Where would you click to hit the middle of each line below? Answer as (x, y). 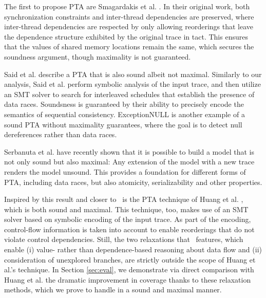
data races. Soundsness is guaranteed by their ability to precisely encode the (124, 104)
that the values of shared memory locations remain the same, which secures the (129, 46)
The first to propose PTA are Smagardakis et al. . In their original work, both (127, 6)
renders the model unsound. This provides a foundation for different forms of (125, 171)
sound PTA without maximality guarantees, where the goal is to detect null (123, 124)
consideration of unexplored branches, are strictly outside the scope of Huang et (130, 259)
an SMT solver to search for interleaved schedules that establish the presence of (129, 94)
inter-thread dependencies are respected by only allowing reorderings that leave (129, 26)
